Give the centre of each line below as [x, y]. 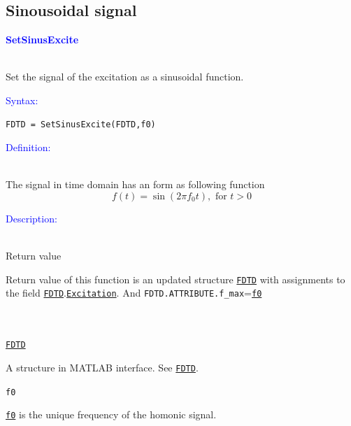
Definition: [28, 147]
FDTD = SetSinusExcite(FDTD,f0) [81, 124]
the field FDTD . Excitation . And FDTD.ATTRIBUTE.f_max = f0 [134, 293]
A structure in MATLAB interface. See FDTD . [102, 367]
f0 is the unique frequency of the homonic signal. [111, 414]
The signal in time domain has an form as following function [135, 184]
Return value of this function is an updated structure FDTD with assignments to [175, 279]
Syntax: [22, 100]
